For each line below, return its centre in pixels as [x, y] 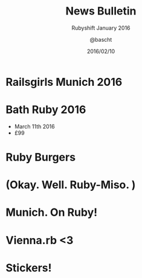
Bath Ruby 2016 [46, 110]
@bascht [101, 39]
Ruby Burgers [41, 157]
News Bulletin [101, 11]
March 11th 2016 [34, 126]
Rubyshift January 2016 [101, 28]
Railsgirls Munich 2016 [64, 82]
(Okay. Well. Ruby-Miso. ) [71, 185]
